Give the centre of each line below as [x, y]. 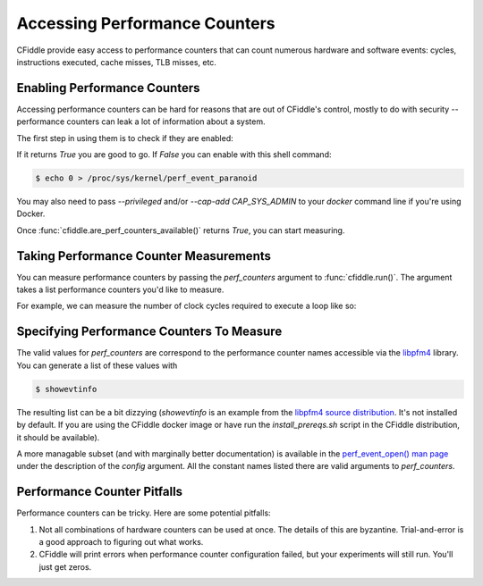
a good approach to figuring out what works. [121, 541]
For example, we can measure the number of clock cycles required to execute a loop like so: [186, 306]
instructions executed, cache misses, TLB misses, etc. [116, 62]
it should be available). [58, 437]
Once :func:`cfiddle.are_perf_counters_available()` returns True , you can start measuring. [181, 230]
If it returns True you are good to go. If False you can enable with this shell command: [174, 155]
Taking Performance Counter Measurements [144, 256]
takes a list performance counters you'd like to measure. [120, 289]
